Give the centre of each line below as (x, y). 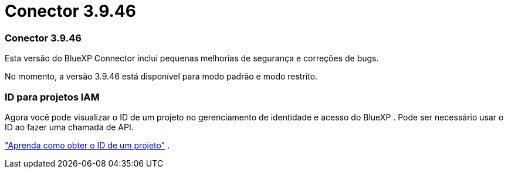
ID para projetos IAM (52, 97)
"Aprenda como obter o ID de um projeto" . (87, 145)
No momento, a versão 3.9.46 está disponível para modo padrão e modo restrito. (161, 77)
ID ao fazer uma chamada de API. (69, 127)
